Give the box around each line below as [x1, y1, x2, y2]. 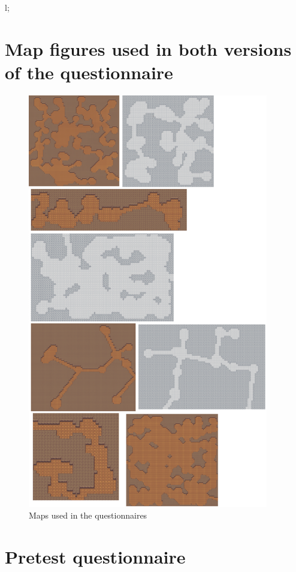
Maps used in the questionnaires [29, 509, 147, 522]
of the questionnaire [5, 59, 173, 84]
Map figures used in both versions [5, 36, 292, 61]
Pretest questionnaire [5, 544, 186, 568]
